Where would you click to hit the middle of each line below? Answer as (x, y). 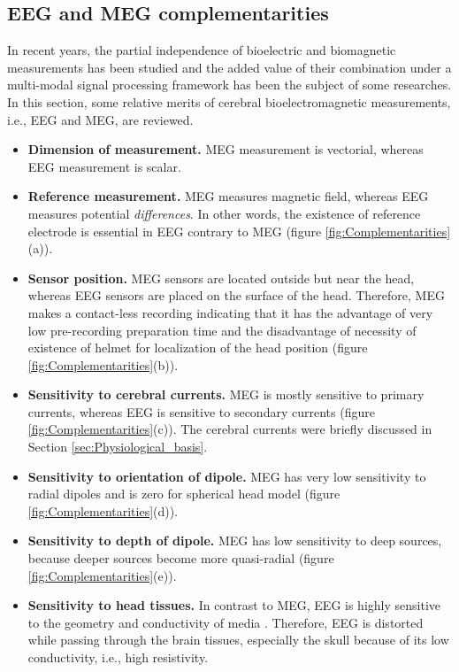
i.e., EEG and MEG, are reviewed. (100, 119)
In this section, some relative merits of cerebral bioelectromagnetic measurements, (229, 101)
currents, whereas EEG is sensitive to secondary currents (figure (201, 411)
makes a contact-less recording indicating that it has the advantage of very (230, 312)
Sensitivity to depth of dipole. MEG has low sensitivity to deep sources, (235, 541)
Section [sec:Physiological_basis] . (118, 447)
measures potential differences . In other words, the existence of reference (224, 213)
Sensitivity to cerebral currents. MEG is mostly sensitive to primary (226, 394)
